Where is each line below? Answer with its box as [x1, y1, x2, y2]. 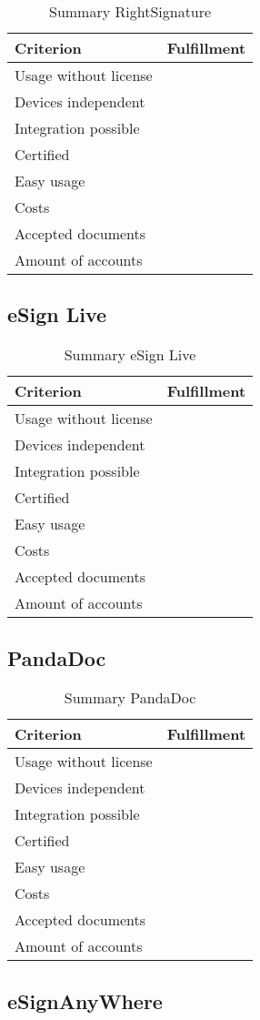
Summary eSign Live [64, 344, 196, 366]
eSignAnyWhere [7, 986, 163, 1015]
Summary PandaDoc [64, 687, 196, 709]
